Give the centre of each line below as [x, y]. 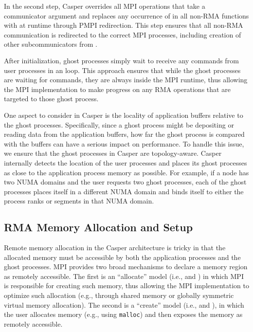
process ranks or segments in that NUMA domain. [79, 201]
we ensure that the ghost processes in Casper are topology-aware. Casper [113, 153]
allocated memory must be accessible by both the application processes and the [122, 257]
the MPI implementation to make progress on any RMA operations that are [117, 89]
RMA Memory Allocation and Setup [99, 227]
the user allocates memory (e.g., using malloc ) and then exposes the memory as [123, 314]
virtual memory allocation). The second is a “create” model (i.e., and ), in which [124, 304]
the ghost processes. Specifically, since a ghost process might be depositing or [119, 124]
